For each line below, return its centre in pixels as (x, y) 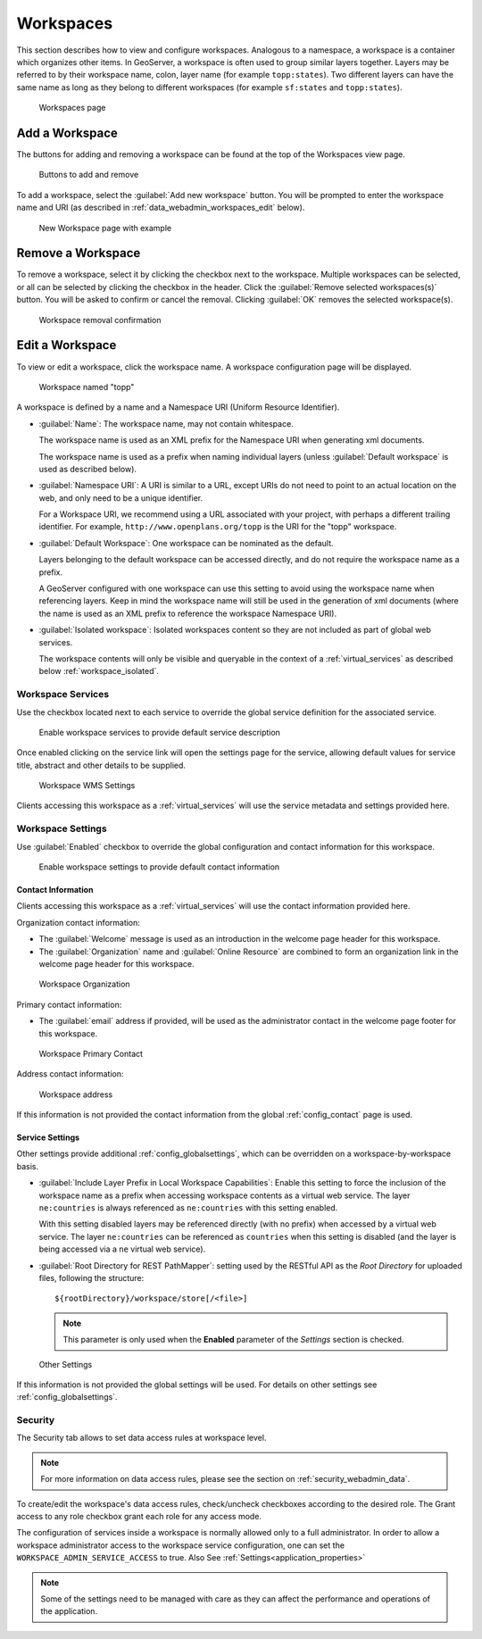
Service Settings (48, 1137)
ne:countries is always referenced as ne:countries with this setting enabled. (188, 1208)
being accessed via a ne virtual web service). (122, 1249)
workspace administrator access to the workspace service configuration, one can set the (181, 1545)
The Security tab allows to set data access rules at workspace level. (141, 1438)
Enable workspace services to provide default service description (160, 732)
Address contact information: (70, 1074)
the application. (69, 1611)
